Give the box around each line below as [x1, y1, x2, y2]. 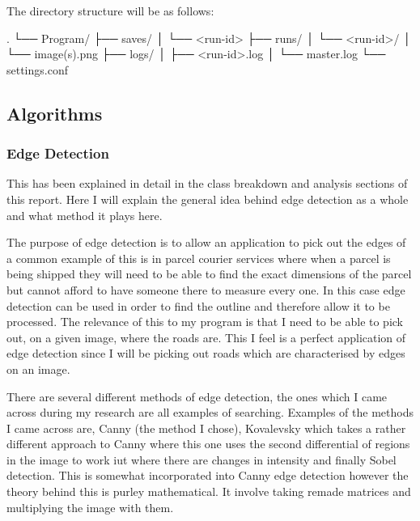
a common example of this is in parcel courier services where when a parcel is [6, 249, 391, 266]
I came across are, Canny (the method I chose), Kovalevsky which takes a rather [6, 419, 406, 436]
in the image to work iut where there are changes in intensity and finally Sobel [6, 451, 397, 468]
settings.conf [6, 61, 68, 78]
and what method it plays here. [6, 206, 163, 223]
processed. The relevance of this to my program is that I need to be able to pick [6, 313, 404, 330]
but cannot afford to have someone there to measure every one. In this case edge [6, 281, 405, 298]
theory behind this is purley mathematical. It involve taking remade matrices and [6, 483, 411, 500]
